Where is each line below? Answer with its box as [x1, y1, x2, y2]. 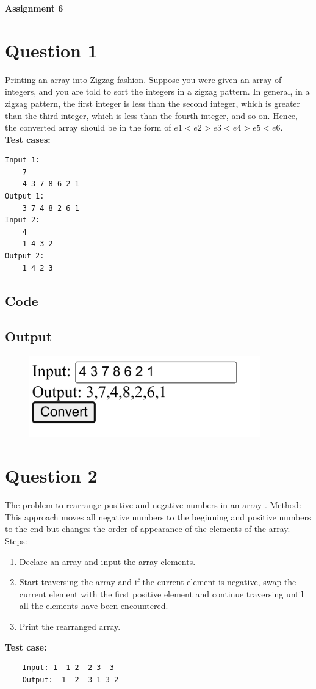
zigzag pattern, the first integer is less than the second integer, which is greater [5, 97, 301, 109]
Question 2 [5, 463, 98, 488]
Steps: [5, 534, 27, 547]
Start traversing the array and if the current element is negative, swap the [19, 575, 296, 588]
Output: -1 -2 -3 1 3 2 [22, 675, 119, 684]
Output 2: [5, 252, 45, 261]
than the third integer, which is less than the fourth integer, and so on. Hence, [5, 109, 298, 122]
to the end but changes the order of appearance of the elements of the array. [5, 522, 290, 535]
